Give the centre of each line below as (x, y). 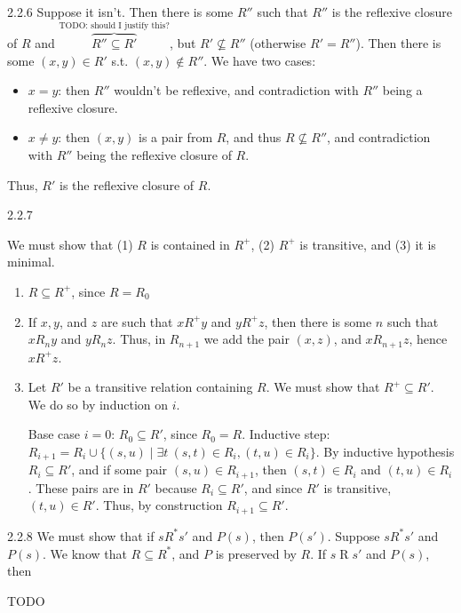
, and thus (254, 137)
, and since (273, 487)
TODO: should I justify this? (114, 26)
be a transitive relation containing (160, 387)
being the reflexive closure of (154, 155)
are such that (137, 321)
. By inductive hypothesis (385, 451)
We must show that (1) (70, 244)
